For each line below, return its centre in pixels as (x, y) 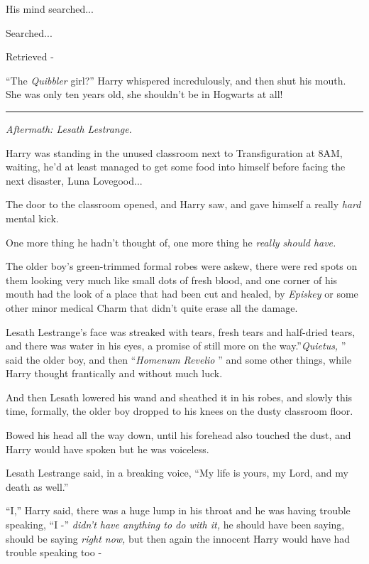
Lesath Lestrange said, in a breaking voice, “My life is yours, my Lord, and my (177, 473)
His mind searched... (50, 9)
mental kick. (32, 218)
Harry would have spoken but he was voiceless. (108, 449)
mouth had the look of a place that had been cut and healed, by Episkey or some (182, 294)
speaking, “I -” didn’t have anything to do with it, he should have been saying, (175, 525)
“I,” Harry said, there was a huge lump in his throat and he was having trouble (178, 510)
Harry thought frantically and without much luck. (114, 373)
